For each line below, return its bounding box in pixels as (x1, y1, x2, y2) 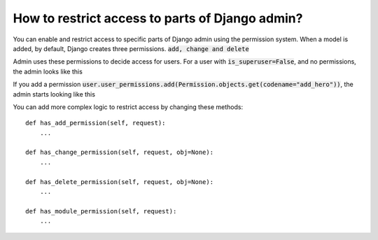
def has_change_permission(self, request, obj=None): (25, 148, 213, 157)
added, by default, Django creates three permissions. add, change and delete (13, 44, 250, 52)
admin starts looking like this (13, 90, 96, 98)
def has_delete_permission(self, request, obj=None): (25, 178, 213, 185)
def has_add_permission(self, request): (25, 119, 166, 127)
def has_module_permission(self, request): (25, 207, 177, 215)
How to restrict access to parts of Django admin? (13, 10, 303, 26)
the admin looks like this (13, 67, 83, 76)
